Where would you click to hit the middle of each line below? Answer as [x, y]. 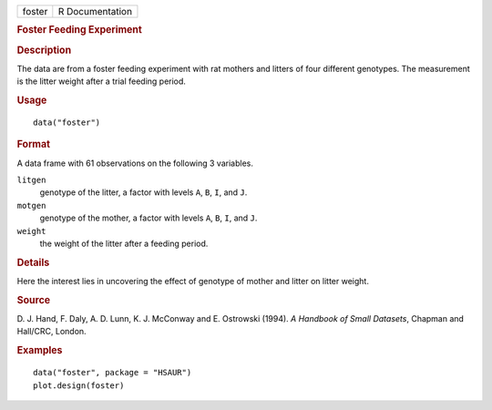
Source [34, 300]
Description [44, 50]
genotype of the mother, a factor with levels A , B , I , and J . [149, 218]
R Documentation [95, 11]
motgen [31, 205]
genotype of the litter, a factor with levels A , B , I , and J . [143, 192]
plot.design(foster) [79, 385]
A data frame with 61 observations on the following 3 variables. [135, 163]
